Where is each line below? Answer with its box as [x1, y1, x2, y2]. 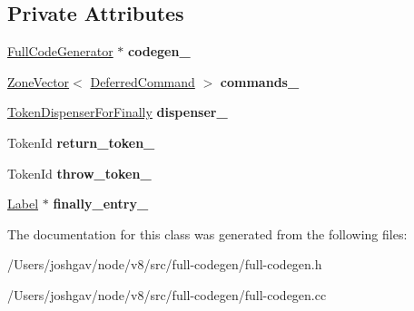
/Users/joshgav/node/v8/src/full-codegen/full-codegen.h [7, 255, 322, 274]
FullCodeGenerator [7, 42, 113, 61]
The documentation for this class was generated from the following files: [7, 224, 408, 243]
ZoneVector [7, 72, 70, 91]
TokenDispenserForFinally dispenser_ [7, 102, 228, 121]
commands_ [220, 72, 300, 91]
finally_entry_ [53, 194, 149, 213]
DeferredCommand [90, 72, 195, 91]
